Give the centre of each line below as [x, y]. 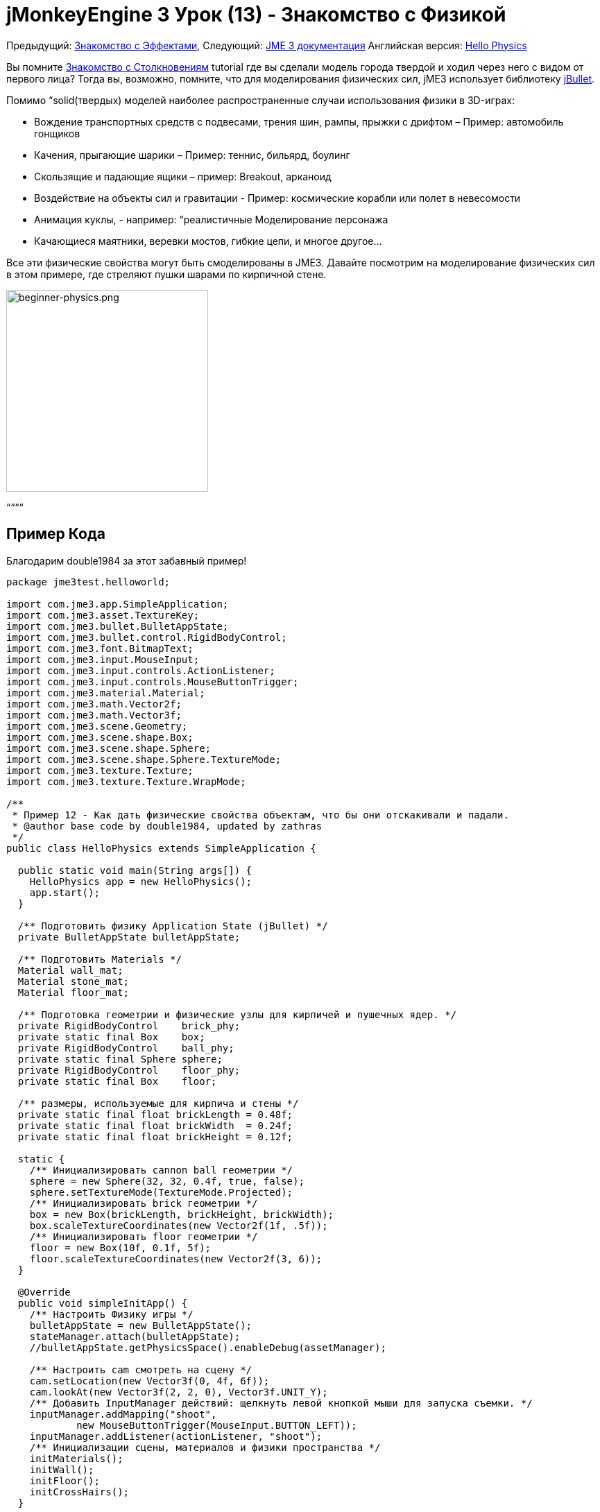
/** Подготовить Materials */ [100, 959]
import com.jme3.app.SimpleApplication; [118, 604]
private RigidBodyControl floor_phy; [129, 1070]
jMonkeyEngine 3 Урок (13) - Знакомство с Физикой [256, 15]
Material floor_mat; [74, 992]
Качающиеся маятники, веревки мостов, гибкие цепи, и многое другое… [208, 241]
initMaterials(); [76, 1458]
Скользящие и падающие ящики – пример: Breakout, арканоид [183, 176]
